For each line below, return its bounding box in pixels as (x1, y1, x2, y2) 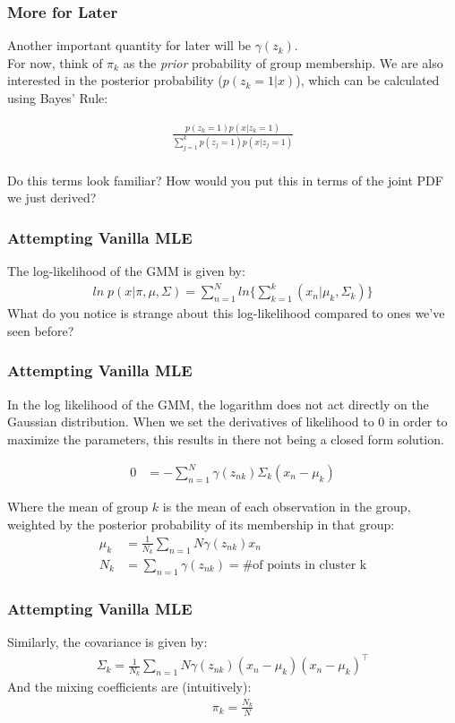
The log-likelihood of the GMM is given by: (7, 262, 245, 280)
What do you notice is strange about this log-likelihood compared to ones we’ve (7, 304, 445, 323)
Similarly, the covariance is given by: (7, 633, 208, 651)
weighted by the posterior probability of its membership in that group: (7, 514, 395, 533)
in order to (389, 412, 448, 431)
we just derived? (7, 188, 97, 207)
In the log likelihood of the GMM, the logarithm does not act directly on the (7, 394, 429, 413)
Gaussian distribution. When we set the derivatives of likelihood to (7, 412, 374, 431)
